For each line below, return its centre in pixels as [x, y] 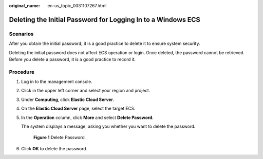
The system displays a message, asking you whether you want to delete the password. [108, 126]
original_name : [25, 6]
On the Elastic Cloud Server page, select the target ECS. [78, 109]
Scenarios [21, 34]
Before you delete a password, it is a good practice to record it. [72, 59]
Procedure [22, 72]
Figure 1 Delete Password [59, 138]
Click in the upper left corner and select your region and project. [86, 91]
